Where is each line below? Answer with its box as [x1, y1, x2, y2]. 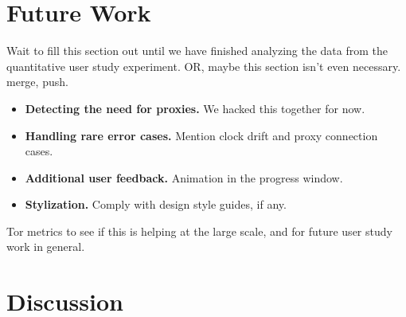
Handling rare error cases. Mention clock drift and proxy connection [25, 127, 378, 143]
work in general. [6, 238, 85, 255]
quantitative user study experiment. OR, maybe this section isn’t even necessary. [6, 57, 401, 74]
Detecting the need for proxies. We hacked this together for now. [25, 100, 365, 116]
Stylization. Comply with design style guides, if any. [25, 196, 287, 213]
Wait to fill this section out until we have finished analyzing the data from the [6, 42, 388, 59]
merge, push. [6, 73, 68, 90]
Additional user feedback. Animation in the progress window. [25, 169, 343, 186]
